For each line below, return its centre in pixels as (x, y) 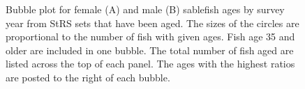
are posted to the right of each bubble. (88, 77)
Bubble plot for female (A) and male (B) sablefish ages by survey (145, 9)
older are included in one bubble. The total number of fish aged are (150, 50)
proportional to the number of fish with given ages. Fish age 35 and (150, 37)
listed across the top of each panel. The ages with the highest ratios (150, 64)
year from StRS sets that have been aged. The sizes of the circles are (152, 23)
